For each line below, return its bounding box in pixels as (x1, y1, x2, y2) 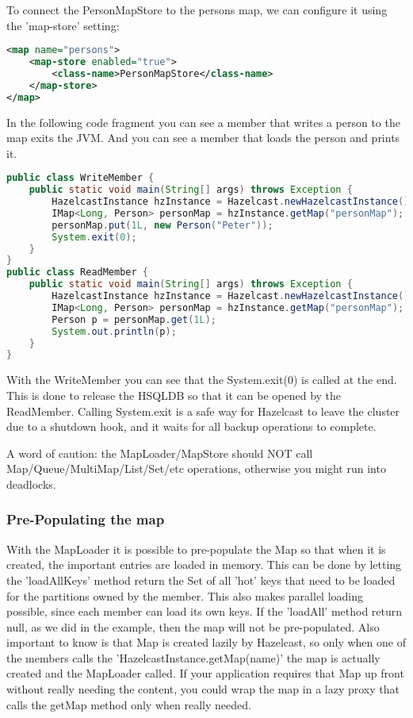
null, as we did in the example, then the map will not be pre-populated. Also (6, 618, 380, 635)
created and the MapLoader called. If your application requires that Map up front (6, 665, 404, 682)
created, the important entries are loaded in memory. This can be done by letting (6, 556, 402, 573)
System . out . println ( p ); (52, 325, 177, 337)
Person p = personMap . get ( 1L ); (52, 313, 216, 325)
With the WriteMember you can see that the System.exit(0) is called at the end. (6, 371, 397, 388)
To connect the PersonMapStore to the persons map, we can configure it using (6, 2, 388, 17)
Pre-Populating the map (6, 509, 165, 529)
